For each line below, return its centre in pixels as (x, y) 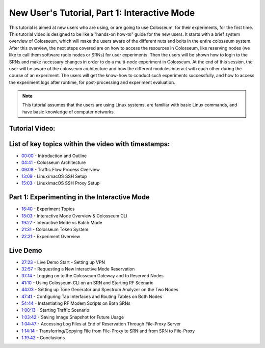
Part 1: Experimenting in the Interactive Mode (79, 197)
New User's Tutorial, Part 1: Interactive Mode (102, 13)
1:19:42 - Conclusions (43, 338)
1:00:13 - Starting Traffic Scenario (55, 310)
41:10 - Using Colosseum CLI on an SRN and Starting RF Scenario (88, 283)
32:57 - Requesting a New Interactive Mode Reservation (78, 269)
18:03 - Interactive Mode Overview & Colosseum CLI (74, 215)
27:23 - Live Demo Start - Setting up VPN (63, 262)
